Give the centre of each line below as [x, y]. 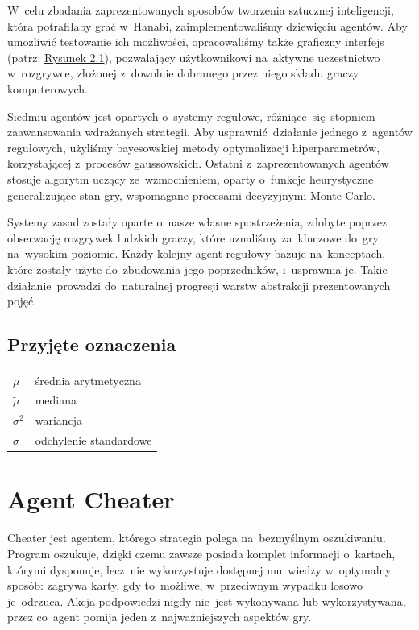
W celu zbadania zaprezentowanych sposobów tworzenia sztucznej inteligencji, [201, 10]
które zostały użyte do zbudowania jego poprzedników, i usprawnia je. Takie [197, 269]
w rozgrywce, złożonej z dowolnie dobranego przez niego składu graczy [183, 73]
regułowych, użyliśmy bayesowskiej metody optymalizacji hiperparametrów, [194, 147]
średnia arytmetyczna [88, 380]
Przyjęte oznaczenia [92, 344]
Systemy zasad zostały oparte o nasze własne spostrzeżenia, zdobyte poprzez [197, 222]
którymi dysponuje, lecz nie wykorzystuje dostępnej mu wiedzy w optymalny [199, 569]
